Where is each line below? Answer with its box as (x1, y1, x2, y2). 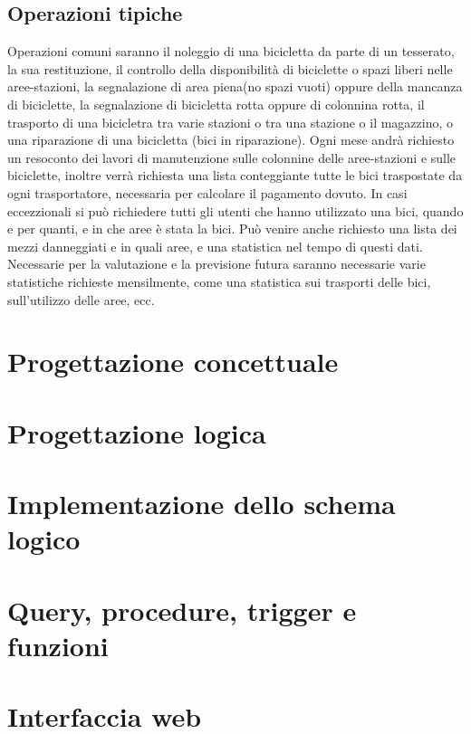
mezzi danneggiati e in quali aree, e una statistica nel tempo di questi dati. (7, 236, 423, 255)
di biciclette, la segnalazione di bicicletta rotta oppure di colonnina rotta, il (7, 94, 425, 113)
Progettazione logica (7, 414, 266, 451)
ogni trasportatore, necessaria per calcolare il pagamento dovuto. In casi (7, 183, 408, 202)
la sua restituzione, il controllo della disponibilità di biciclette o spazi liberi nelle (7, 59, 453, 78)
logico (7, 520, 81, 558)
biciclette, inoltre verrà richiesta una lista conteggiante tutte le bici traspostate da (7, 166, 463, 185)
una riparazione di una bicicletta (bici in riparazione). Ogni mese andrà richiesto (7, 130, 455, 149)
